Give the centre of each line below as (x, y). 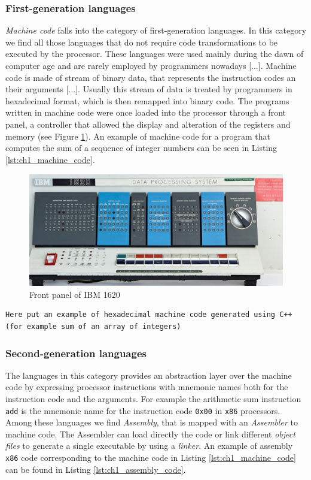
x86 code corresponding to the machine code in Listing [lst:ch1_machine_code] (151, 458)
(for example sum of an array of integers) (93, 326)
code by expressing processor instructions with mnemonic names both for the (147, 387)
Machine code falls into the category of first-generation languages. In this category (156, 30)
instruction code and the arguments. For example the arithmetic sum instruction (153, 398)
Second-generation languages (76, 353)
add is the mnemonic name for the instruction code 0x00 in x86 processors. (143, 410)
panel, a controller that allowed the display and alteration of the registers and (148, 124)
